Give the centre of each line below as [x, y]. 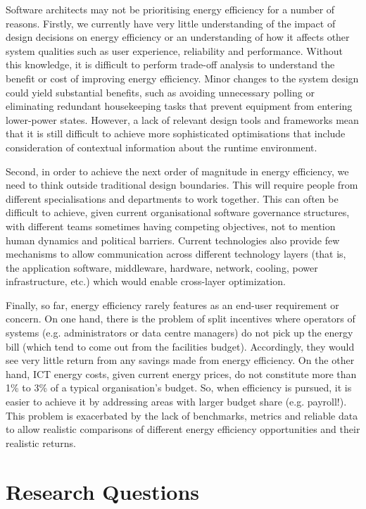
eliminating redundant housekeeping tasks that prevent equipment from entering [179, 106]
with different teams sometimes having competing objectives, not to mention [171, 226]
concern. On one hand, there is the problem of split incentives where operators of [181, 319]
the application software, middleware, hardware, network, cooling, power [162, 267]
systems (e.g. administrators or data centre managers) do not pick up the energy [179, 333]
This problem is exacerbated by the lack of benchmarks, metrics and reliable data [182, 415]
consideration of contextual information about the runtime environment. [162, 147]
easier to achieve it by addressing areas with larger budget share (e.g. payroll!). [176, 402]
